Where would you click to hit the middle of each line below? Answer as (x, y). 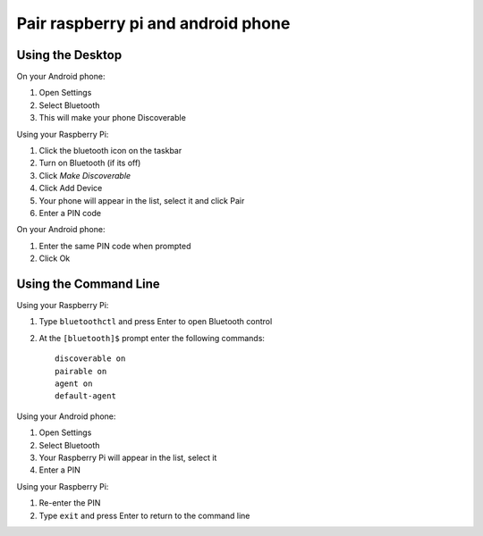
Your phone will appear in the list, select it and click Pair (142, 200)
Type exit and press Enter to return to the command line (144, 515)
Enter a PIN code (70, 213)
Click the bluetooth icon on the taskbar (110, 151)
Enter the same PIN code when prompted (115, 246)
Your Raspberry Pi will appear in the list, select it (128, 457)
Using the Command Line (88, 284)
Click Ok (55, 258)
